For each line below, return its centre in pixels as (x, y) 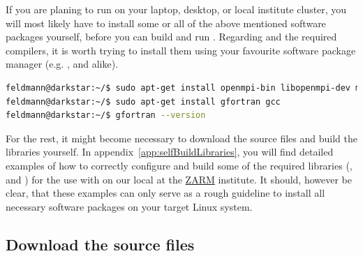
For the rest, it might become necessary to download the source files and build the (181, 138)
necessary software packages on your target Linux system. (129, 206)
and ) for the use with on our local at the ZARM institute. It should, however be (179, 179)
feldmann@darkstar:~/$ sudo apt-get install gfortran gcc (143, 101)
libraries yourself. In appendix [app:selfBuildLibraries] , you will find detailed (170, 152)
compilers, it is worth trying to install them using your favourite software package (181, 50)
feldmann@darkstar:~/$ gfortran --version (106, 115)
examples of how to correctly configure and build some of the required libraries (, (179, 165)
